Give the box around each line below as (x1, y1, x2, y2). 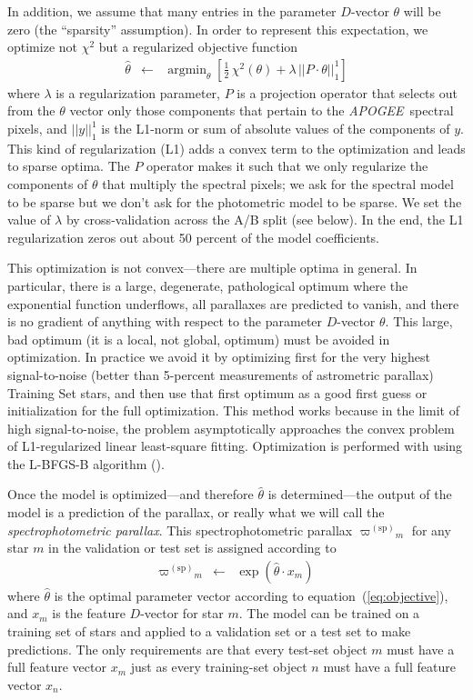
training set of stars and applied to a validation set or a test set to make (7, 622, 411, 641)
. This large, (385, 312, 453, 331)
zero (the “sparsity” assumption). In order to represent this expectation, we (7, 19, 428, 38)
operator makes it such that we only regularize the (146, 156, 428, 175)
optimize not (7, 37, 77, 56)
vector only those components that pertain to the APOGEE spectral (69, 101, 454, 120)
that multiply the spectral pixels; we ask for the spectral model (102, 174, 454, 193)
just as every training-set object (130, 657, 307, 676)
